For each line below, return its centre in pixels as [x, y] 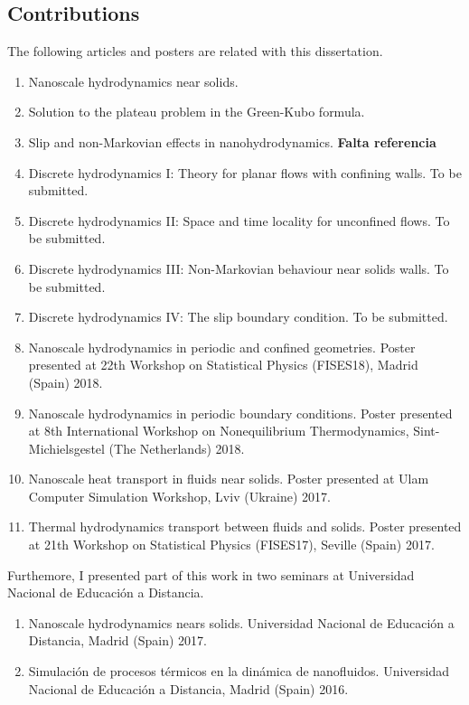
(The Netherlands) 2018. [177, 448]
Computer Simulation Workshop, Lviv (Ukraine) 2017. [179, 496]
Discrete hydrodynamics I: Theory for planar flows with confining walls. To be [245, 172]
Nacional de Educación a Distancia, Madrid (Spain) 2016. [188, 688]
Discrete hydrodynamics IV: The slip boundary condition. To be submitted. [238, 317]
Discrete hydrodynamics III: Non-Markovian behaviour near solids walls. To [239, 268]
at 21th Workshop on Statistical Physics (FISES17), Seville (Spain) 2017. [231, 545]
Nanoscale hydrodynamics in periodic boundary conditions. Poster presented [240, 413]
